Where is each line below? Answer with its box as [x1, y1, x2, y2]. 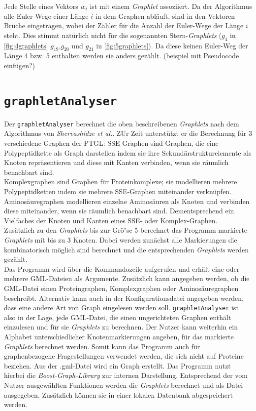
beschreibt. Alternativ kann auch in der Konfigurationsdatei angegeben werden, [4, 292, 244, 303]
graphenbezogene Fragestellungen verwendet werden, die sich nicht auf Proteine [4, 351, 244, 361]
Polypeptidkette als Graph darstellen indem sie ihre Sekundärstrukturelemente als [4, 147, 252, 158]
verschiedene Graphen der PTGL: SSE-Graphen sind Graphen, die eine [4, 138, 219, 148]
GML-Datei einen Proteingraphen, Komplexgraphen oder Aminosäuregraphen [4, 283, 239, 293]
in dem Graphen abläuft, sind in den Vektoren [95, 10, 235, 21]
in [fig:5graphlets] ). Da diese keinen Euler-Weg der [96, 40, 248, 50]
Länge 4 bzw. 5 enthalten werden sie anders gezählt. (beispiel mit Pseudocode [4, 50, 239, 61]
